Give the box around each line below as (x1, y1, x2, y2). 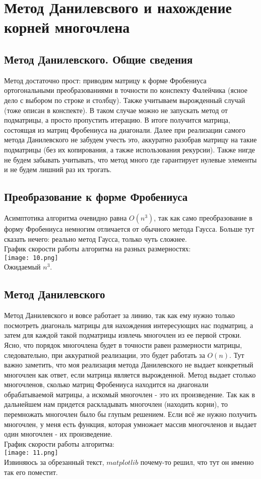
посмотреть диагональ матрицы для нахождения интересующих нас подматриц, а (4, 320, 253, 330)
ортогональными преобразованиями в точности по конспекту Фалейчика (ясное (4, 85, 247, 95)
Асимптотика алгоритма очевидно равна (4, 212, 127, 223)
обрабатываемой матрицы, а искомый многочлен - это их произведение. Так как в (4, 389, 255, 399)
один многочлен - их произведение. (4, 429, 113, 439)
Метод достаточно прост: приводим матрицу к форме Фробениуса (4, 75, 207, 85)
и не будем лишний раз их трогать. (4, 164, 112, 175)
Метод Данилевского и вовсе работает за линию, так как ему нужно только (4, 310, 235, 321)
